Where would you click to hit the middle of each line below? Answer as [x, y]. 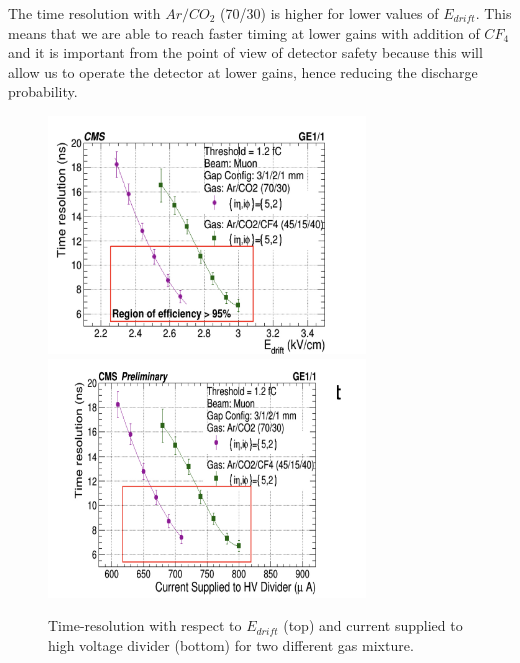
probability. [43, 91]
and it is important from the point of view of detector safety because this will [245, 52]
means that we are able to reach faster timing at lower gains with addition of [244, 32]
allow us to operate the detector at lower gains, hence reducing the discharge [243, 71]
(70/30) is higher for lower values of [329, 13]
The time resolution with [84, 13]
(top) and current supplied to [373, 625]
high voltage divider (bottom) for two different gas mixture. [231, 644]
